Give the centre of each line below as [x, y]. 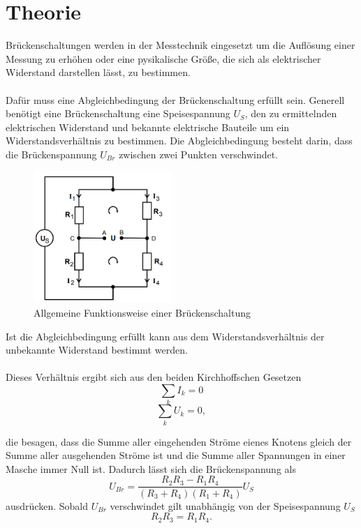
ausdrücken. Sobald [47, 505]
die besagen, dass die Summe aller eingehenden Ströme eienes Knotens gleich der [179, 441]
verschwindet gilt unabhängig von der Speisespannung [225, 505]
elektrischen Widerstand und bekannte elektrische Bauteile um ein [148, 127]
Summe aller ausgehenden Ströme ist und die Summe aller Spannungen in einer [176, 455]
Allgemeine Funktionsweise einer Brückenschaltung [142, 313]
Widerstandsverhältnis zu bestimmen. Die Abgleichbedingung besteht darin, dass [179, 141]
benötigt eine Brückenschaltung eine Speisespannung [118, 113]
